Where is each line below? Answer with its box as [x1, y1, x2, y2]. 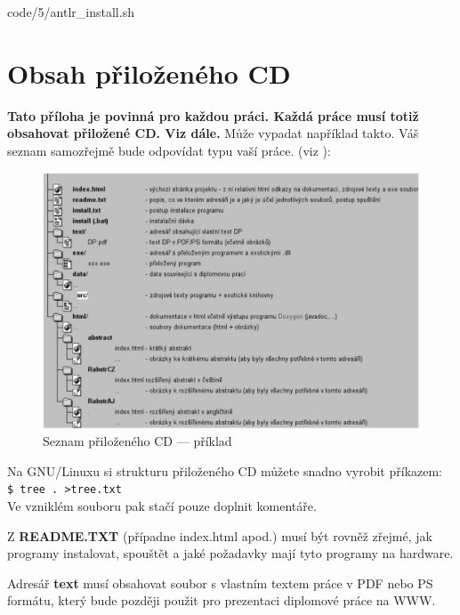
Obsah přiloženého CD [7, 54, 291, 91]
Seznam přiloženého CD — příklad [43, 432, 232, 450]
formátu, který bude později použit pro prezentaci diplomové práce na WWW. [7, 591, 436, 610]
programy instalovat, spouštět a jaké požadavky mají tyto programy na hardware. [7, 544, 454, 562]
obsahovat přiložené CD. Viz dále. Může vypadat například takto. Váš [7, 124, 419, 142]
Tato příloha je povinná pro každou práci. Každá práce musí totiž [7, 106, 419, 125]
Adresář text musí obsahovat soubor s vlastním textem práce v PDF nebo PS [7, 573, 433, 592]
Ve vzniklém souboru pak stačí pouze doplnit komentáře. [7, 496, 317, 514]
